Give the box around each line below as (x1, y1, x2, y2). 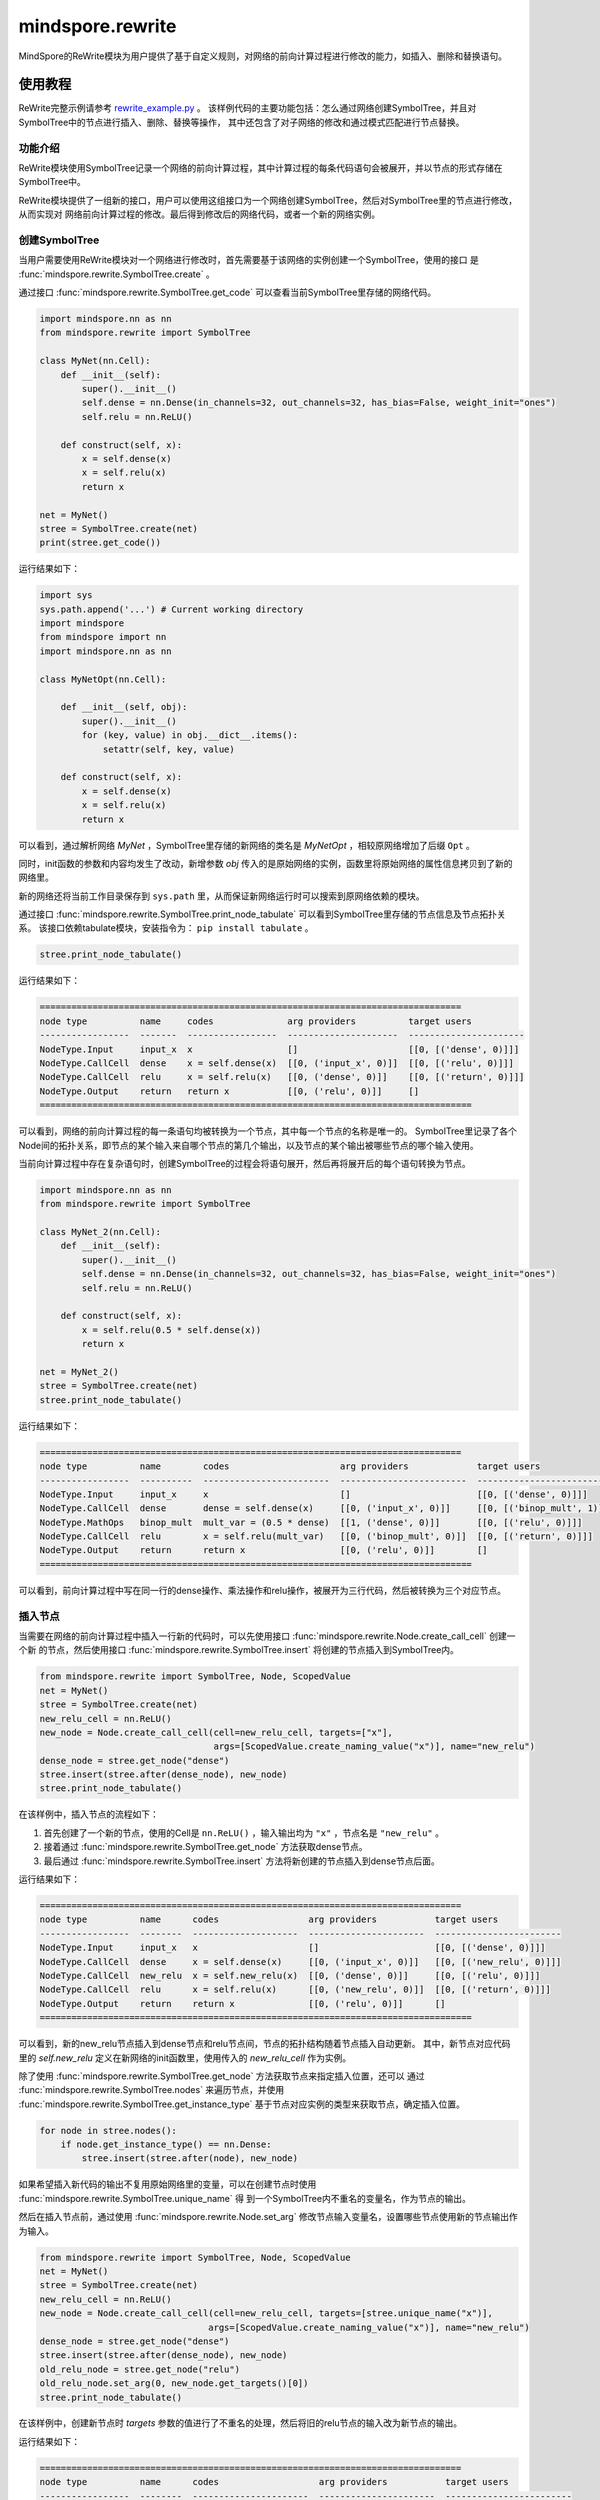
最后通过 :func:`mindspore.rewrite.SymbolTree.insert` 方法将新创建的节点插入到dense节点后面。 (43, 1855, 440, 1867)
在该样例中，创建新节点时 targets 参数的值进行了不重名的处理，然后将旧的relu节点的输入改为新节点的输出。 (18, 2417, 463, 2429)
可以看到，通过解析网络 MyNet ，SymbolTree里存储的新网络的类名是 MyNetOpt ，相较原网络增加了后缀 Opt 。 (18, 839, 475, 851)
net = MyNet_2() (39, 1366, 120, 1377)
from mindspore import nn (39, 631, 167, 643)
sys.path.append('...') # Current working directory (39, 603, 304, 615)
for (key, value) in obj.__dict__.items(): (81, 730, 299, 741)
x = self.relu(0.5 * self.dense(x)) (81, 1324, 262, 1335)
